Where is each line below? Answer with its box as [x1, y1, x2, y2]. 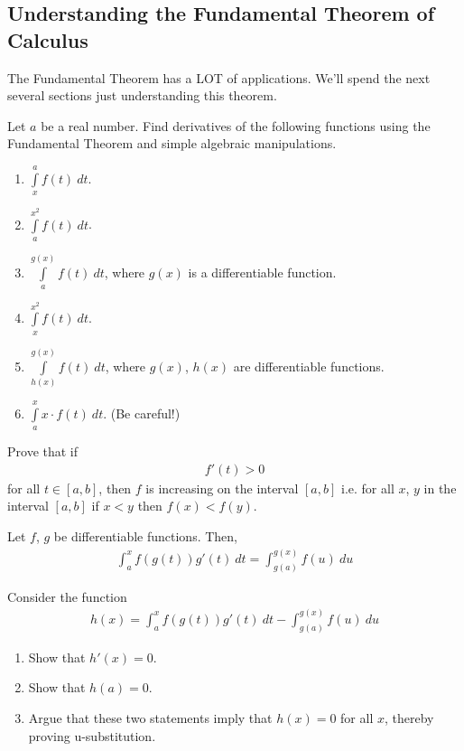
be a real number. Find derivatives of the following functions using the [41, 116, 431, 135]
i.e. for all [341, 478, 394, 497]
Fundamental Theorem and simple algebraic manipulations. [7, 134, 337, 153]
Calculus [7, 25, 88, 53]
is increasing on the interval [145, 478, 299, 497]
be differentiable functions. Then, [53, 526, 238, 545]
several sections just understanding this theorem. [7, 86, 277, 105]
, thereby [384, 708, 434, 727]
